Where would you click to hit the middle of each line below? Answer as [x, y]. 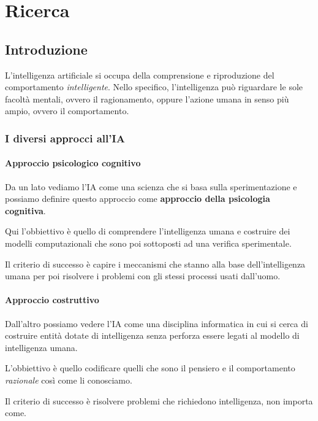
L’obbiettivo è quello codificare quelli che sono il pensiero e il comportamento [150, 368]
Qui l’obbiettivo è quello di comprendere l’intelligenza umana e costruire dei [148, 231]
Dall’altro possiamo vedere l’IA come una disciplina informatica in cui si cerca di [157, 323]
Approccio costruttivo [52, 300]
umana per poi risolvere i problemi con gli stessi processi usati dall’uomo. [143, 276]
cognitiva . [25, 210]
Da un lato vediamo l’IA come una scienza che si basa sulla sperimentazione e [151, 186]
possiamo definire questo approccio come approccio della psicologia [138, 199]
